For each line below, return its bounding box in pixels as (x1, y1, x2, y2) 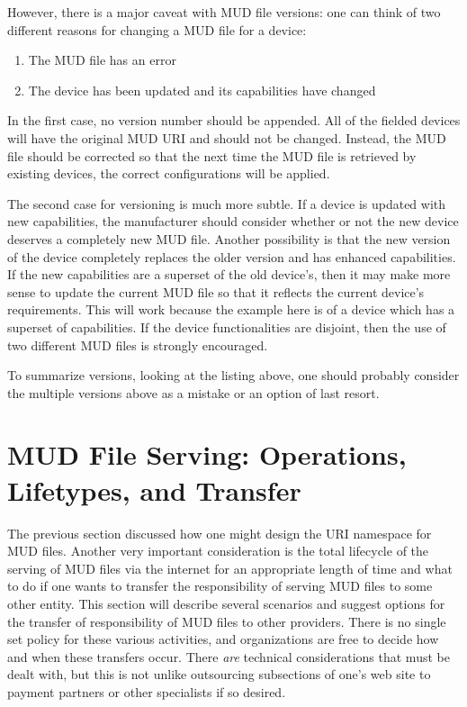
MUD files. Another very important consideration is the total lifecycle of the (7, 541, 429, 560)
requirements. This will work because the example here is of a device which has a (7, 300, 455, 319)
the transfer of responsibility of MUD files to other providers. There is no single (7, 612, 446, 630)
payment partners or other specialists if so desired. (7, 682, 286, 701)
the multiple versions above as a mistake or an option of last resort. (7, 383, 380, 402)
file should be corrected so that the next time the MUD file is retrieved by (7, 146, 417, 165)
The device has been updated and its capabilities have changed (28, 80, 376, 99)
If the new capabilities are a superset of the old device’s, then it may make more (7, 265, 451, 284)
